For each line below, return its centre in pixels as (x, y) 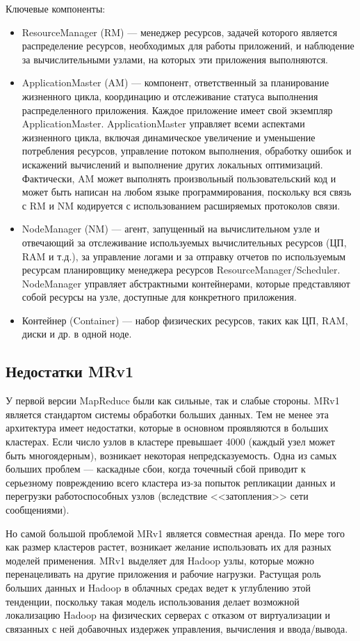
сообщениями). (38, 510)
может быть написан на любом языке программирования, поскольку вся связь (187, 192)
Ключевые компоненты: (56, 8)
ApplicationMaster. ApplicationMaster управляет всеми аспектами (163, 124)
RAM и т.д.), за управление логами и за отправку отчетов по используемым (184, 256)
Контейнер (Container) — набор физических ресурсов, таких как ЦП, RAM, (185, 320)
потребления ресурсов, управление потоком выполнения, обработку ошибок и (187, 151)
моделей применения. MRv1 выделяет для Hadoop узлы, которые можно (160, 560)
